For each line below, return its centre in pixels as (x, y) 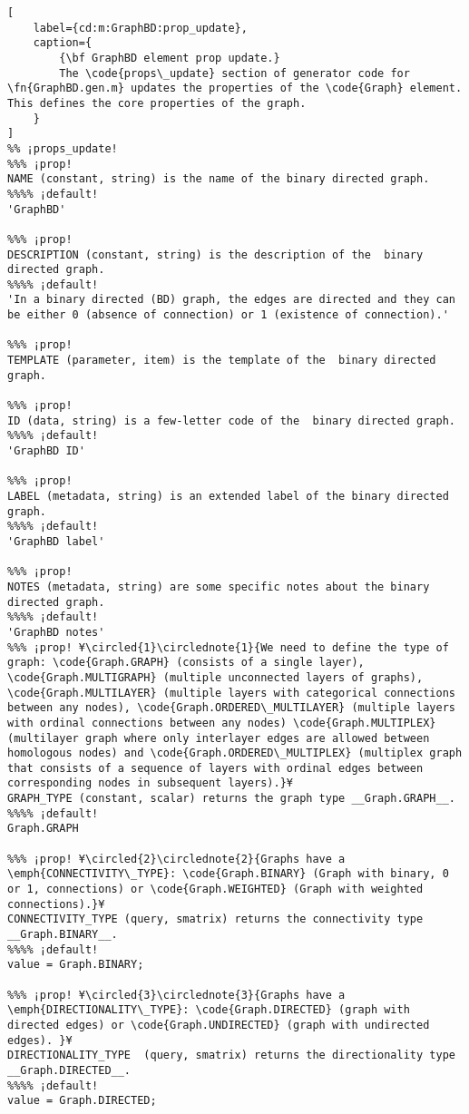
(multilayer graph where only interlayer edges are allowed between (219, 738)
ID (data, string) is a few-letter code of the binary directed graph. (231, 420)
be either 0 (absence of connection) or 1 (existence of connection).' (228, 315)
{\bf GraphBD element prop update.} (170, 58)
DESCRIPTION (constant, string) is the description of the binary (215, 254)
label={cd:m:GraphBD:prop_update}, (140, 28)
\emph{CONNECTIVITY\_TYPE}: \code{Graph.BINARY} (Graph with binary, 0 (228, 874)
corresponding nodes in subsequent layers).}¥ (150, 783)
